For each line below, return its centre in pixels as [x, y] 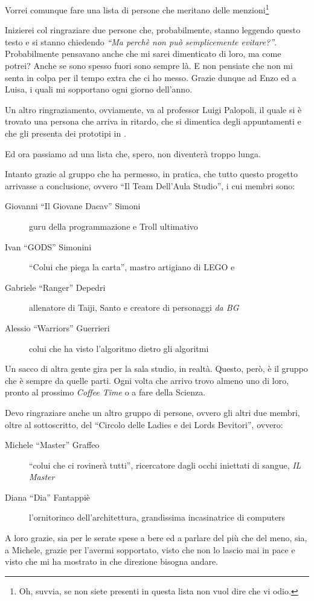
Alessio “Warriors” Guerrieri [57, 327]
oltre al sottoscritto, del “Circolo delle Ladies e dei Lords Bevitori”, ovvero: [144, 424]
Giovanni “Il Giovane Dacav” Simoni [73, 206]
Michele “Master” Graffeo [52, 445]
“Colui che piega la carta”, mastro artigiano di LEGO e [132, 267]
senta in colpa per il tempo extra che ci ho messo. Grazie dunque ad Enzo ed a [151, 77]
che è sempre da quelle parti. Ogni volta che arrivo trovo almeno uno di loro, [147, 380]
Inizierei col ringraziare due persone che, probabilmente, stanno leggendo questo [153, 30]
